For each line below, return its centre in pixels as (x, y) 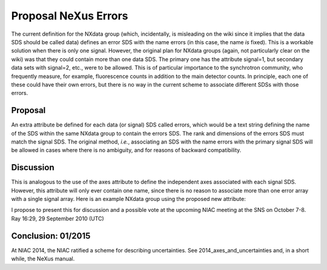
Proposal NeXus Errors (70, 16)
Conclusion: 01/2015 (51, 236)
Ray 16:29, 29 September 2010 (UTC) (58, 219)
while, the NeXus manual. (43, 259)
